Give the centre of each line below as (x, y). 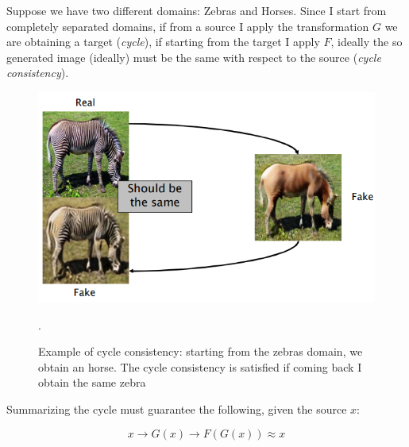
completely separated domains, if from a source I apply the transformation (188, 26)
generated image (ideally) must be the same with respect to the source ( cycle (194, 57)
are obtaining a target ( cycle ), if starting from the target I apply (163, 42)
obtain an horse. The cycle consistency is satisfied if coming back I (200, 366)
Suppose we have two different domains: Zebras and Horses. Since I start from (197, 10)
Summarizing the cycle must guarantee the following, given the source (177, 408)
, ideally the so (367, 42)
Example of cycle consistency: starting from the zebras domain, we (201, 351)
